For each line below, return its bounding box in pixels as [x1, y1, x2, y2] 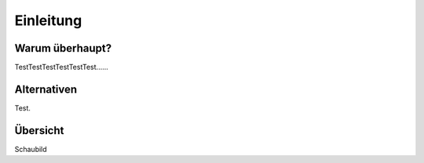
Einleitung [14, 12, 82, 29]
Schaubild [14, 144, 47, 154]
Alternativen [14, 82, 78, 96]
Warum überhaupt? [14, 42, 112, 55]
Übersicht [14, 124, 64, 137]
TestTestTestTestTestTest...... [14, 63, 109, 72]
